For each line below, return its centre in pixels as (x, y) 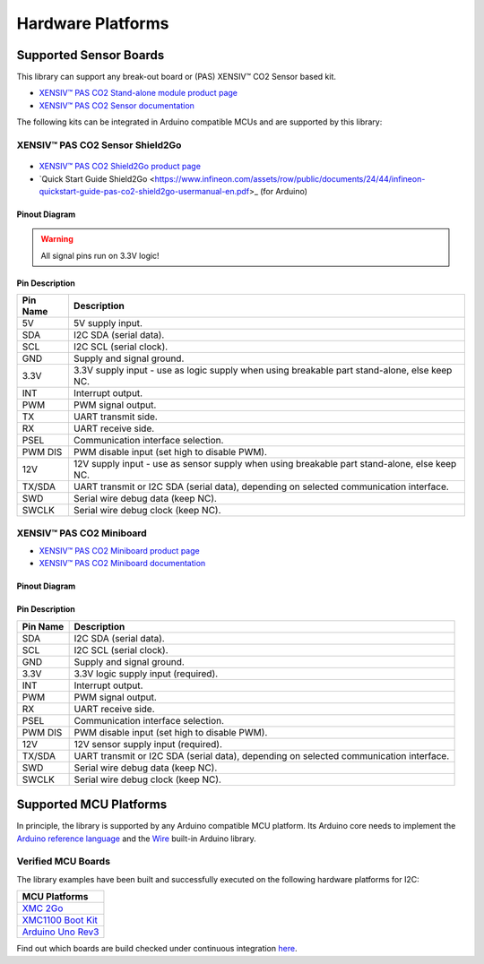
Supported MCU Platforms (92, 805)
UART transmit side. (116, 417)
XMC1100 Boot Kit (60, 920)
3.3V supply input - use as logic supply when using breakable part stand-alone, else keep (263, 370)
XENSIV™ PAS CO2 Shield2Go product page (120, 167)
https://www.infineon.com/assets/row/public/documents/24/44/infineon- (290, 178)
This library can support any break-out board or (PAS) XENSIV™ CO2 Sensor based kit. (176, 77)
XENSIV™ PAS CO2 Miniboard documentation (122, 564)
